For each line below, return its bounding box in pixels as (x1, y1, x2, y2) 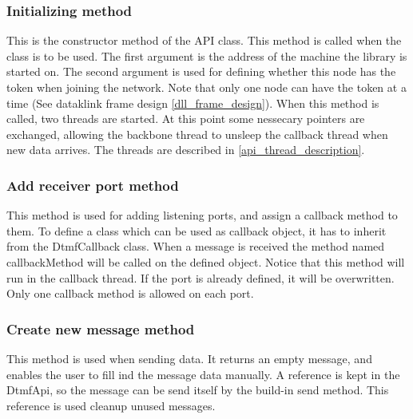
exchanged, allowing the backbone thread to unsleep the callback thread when (6, 125, 388, 142)
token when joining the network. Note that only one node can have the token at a (6, 79, 407, 95)
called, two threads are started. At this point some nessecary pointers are (6, 110, 365, 127)
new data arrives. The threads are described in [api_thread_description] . (6, 141, 365, 158)
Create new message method (6, 318, 195, 338)
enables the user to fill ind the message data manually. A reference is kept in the (6, 366, 400, 382)
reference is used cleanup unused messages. (6, 397, 216, 413)
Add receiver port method (6, 175, 179, 195)
